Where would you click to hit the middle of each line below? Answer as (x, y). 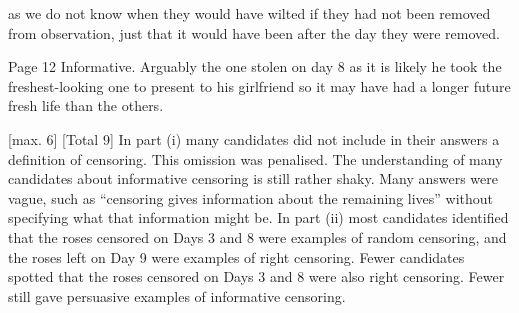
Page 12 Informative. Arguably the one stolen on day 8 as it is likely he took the (255, 66)
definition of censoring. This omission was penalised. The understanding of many (255, 158)
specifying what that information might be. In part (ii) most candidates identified (258, 217)
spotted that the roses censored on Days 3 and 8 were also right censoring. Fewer (256, 276)
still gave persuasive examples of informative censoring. (177, 295)
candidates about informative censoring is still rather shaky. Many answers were (253, 178)
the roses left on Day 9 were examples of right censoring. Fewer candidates (236, 256)
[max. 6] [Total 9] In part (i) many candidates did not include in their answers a (254, 138)
